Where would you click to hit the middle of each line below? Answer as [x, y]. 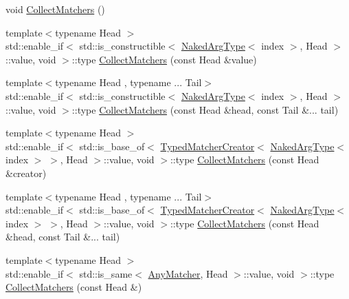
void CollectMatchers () [55, 9]
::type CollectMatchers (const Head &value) [164, 59]
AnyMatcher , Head [188, 273]
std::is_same [106, 273]
